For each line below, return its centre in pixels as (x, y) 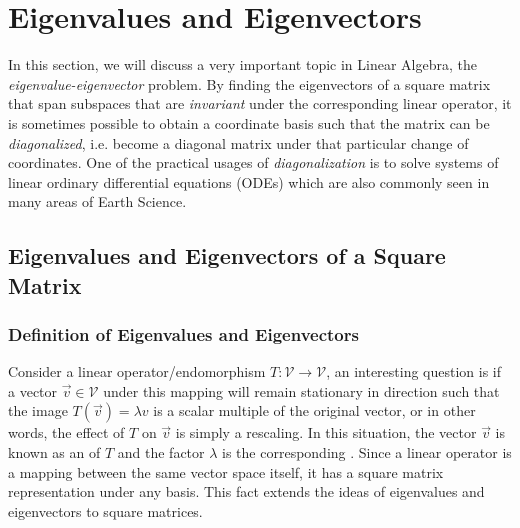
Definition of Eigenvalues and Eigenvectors (183, 333)
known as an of (54, 452)
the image (38, 410)
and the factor (161, 452)
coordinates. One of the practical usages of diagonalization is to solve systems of (253, 162)
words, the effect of (66, 432)
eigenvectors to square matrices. (105, 510)
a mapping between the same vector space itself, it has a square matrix (226, 471)
